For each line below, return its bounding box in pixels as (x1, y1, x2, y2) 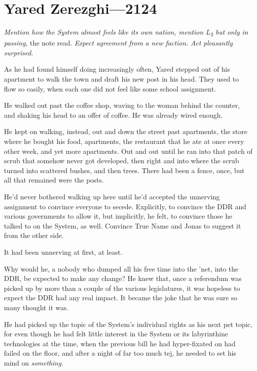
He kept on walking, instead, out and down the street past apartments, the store (4, 126, 248, 137)
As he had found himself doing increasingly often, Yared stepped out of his (4, 64, 230, 74)
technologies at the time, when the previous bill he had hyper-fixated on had (4, 338, 236, 348)
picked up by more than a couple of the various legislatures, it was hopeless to (4, 282, 240, 293)
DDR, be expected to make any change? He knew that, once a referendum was (4, 273, 242, 283)
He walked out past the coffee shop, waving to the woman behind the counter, (4, 100, 240, 110)
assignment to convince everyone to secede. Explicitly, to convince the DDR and (4, 201, 247, 211)
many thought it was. (4, 302, 69, 312)
